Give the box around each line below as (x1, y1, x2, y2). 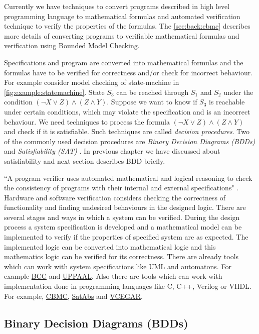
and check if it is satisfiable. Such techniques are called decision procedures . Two (4, 126, 249, 137)
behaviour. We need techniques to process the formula (4, 116, 170, 127)
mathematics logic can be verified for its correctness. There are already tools (4, 251, 239, 262)
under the (223, 86, 253, 97)
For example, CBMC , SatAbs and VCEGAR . (4, 290, 143, 301)
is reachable (209, 96, 245, 107)
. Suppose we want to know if (107, 96, 197, 107)
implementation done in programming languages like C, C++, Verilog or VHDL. (4, 281, 251, 291)
